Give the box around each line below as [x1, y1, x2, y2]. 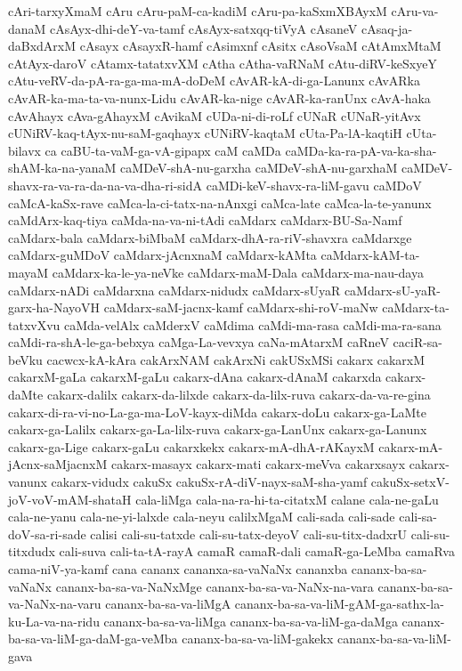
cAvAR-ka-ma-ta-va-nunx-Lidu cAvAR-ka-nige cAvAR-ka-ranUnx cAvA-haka [8, 88, 431, 107]
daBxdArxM [8, 36, 77, 55]
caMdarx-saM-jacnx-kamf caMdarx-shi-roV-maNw [103, 298, 378, 317]
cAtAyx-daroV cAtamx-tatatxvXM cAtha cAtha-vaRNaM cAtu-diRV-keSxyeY [8, 53, 437, 72]
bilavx [8, 141, 41, 159]
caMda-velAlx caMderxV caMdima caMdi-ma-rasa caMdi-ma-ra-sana [64, 315, 442, 334]
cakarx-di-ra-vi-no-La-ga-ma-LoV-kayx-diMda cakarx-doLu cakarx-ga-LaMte [8, 402, 426, 421]
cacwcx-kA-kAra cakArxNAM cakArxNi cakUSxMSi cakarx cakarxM [46, 350, 426, 368]
